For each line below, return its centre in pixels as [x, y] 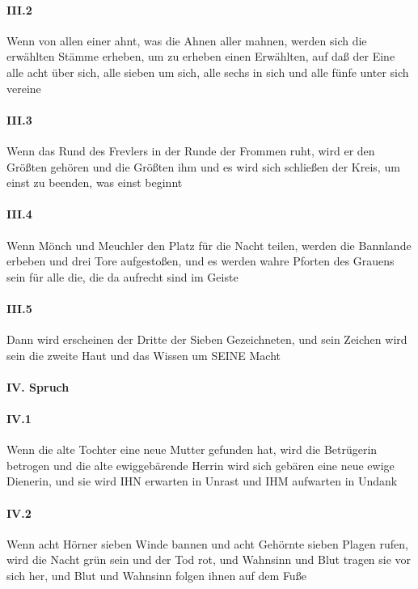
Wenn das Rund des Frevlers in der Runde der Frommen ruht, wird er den [191, 150]
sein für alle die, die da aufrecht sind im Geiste [122, 276]
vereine [24, 88]
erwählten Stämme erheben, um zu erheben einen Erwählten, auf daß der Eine [201, 56]
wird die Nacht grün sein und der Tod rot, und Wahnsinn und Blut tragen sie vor [209, 559]
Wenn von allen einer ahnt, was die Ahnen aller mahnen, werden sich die [187, 40]
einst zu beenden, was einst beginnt [95, 182]
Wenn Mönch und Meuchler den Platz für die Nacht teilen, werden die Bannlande [209, 245]
